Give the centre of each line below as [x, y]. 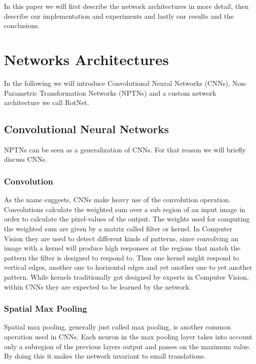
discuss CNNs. [26, 159]
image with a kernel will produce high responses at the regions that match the [122, 248]
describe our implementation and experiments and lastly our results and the [119, 16]
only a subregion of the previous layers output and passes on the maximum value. [128, 346]
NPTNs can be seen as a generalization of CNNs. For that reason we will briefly [125, 149]
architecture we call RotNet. [47, 102]
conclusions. [22, 25]
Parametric [21, 92]
